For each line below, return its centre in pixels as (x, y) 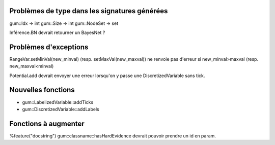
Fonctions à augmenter (47, 123)
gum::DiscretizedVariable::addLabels (61, 109)
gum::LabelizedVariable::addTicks (58, 102)
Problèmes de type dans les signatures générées (89, 11)
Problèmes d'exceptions (49, 47)
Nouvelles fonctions (42, 90)
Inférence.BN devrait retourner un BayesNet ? (57, 32)
